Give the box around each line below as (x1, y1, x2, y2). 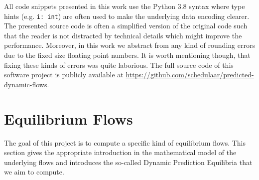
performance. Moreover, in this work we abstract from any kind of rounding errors (4, 40, 255, 50)
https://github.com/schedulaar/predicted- (126, 69, 254, 80)
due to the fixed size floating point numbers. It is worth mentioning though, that (4, 50, 251, 60)
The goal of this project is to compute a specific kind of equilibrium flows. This (4, 137, 246, 148)
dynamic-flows (4, 79, 47, 89)
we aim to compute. (4, 167, 64, 177)
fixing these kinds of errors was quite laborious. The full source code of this (4, 59, 234, 70)
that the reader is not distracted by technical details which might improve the (4, 30, 242, 40)
